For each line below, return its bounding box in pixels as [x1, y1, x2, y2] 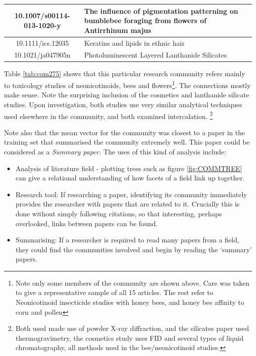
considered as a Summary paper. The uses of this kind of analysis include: [4, 146, 226, 156]
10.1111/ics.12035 [16, 37, 69, 48]
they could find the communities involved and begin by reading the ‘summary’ [15, 244, 252, 254]
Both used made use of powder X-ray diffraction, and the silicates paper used [15, 323, 249, 333]
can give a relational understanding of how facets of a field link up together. [15, 173, 245, 183]
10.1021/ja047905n [14, 50, 70, 60]
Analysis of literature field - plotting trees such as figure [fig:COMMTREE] [15, 163, 242, 173]
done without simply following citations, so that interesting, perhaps [15, 208, 222, 218]
